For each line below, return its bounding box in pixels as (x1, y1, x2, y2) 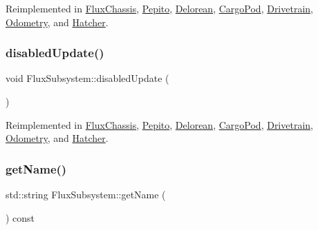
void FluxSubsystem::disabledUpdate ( (6, 71, 169, 85)
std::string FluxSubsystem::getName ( (6, 187, 166, 201)
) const (6, 210, 35, 224)
